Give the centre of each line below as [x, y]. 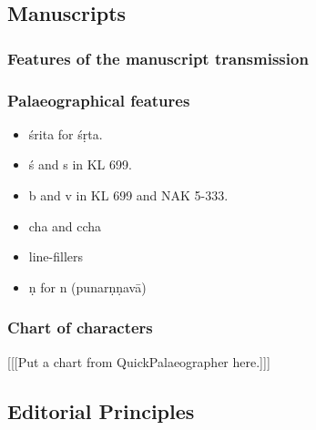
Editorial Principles [101, 410]
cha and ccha [65, 225]
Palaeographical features [99, 100]
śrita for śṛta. [66, 133]
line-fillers [56, 256]
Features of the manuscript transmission [158, 58]
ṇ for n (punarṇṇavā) [87, 287]
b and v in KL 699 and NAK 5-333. [128, 195]
